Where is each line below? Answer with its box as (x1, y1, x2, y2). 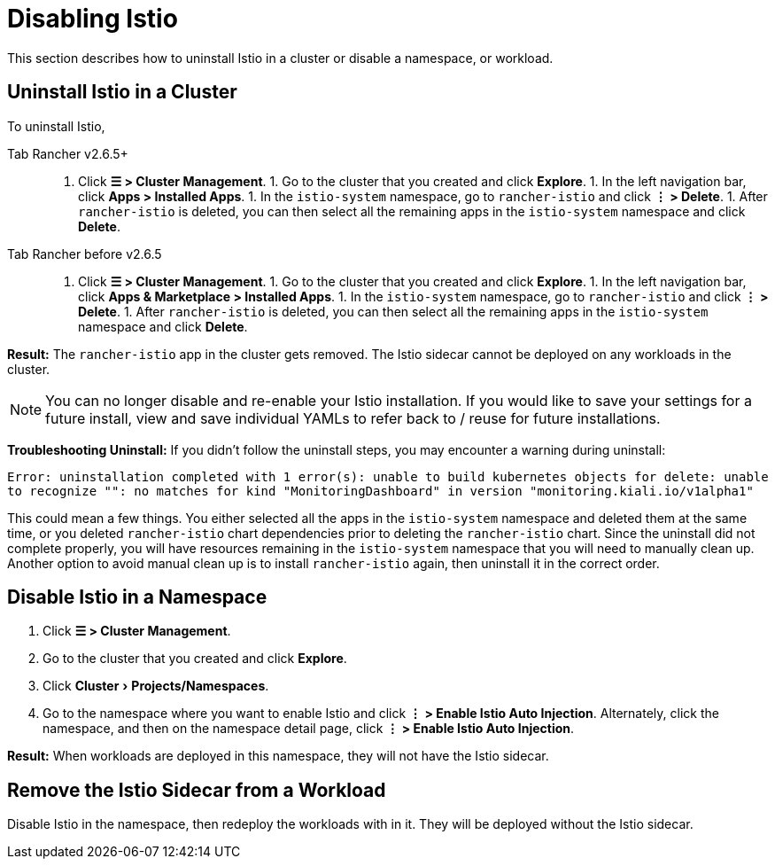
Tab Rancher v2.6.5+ (7, 145, 128, 161)
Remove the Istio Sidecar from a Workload (7, 778, 386, 801)
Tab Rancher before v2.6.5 (7, 246, 162, 261)
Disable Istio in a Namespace (7, 586, 267, 609)
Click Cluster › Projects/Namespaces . (43, 678, 269, 694)
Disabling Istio (7, 4, 178, 34)
